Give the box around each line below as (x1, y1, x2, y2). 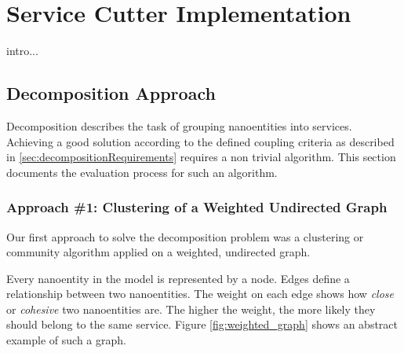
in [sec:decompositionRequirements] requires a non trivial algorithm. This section (6, 149, 396, 165)
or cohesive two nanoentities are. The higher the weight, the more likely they (6, 300, 376, 317)
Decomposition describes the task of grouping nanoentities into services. (6, 117, 352, 134)
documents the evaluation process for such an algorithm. (6, 164, 278, 180)
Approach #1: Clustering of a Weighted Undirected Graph (6, 197, 388, 217)
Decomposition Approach (6, 81, 216, 105)
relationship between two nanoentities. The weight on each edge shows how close (6, 285, 394, 302)
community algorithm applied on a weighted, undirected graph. (6, 244, 311, 260)
